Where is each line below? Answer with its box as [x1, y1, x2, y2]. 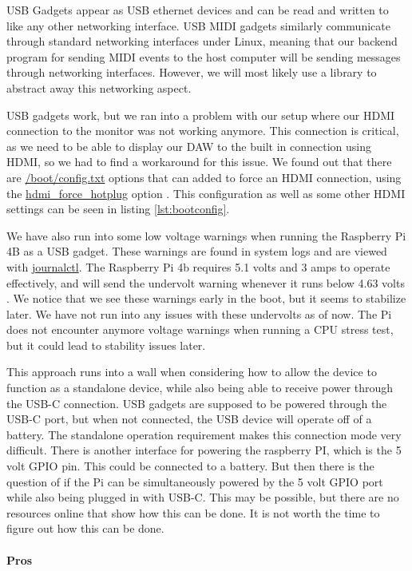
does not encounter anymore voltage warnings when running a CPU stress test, [6, 321, 394, 338]
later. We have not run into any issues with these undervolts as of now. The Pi [6, 305, 392, 322]
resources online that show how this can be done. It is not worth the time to [6, 504, 380, 521]
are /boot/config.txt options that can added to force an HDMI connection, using [6, 169, 402, 185]
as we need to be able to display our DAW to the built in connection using [6, 137, 372, 154]
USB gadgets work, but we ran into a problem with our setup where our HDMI [6, 106, 395, 123]
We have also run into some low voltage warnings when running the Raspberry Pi [6, 227, 406, 244]
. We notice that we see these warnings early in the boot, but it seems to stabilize [6, 290, 406, 307]
